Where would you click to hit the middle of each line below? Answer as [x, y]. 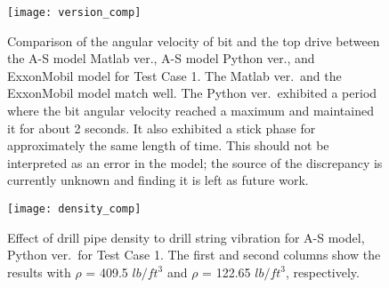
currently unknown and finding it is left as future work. [158, 180]
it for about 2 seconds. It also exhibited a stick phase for [162, 128]
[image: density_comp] [74, 209]
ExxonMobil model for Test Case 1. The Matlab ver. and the [174, 75]
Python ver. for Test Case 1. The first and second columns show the [194, 255]
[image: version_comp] [74, 12]
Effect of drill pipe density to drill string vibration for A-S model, [186, 237]
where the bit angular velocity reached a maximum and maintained [190, 111]
